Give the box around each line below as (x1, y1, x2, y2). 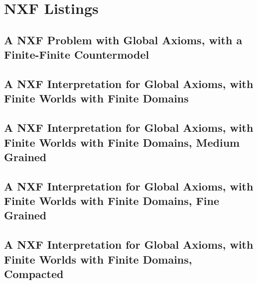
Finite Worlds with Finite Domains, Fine (4, 193, 219, 208)
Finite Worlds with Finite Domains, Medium (4, 134, 240, 150)
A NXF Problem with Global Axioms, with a (4, 32, 243, 47)
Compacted (4, 266, 64, 282)
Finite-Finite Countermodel (4, 47, 149, 62)
